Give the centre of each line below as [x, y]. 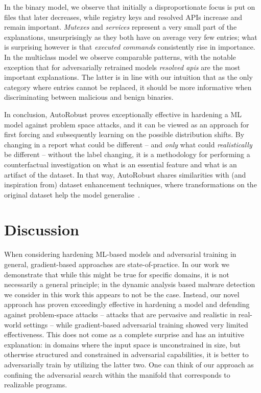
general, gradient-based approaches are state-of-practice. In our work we [117, 264]
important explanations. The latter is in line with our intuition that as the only [128, 77]
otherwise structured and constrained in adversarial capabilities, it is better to [126, 354]
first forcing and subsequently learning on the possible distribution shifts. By [124, 134]
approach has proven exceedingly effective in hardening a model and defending [127, 304]
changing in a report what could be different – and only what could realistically [128, 144]
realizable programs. [36, 385]
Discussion [42, 230]
